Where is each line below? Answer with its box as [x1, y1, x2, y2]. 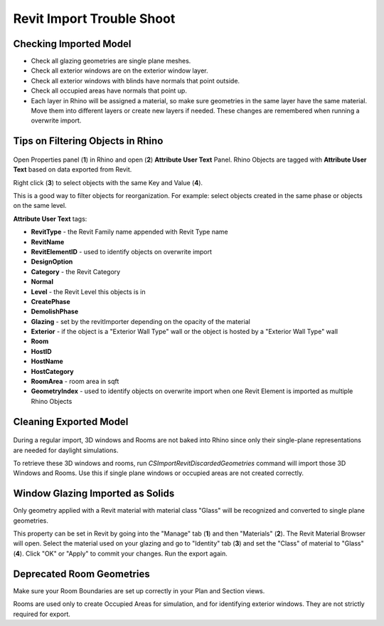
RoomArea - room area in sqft [31, 377, 119, 386]
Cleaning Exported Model [13, 415, 129, 427]
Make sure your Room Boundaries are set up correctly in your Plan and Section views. [13, 586, 265, 595]
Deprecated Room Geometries [13, 568, 150, 580]
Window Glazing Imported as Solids [13, 488, 175, 500]
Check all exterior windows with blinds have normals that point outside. [31, 76, 240, 85]
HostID [31, 347, 53, 355]
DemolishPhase [31, 307, 79, 316]
